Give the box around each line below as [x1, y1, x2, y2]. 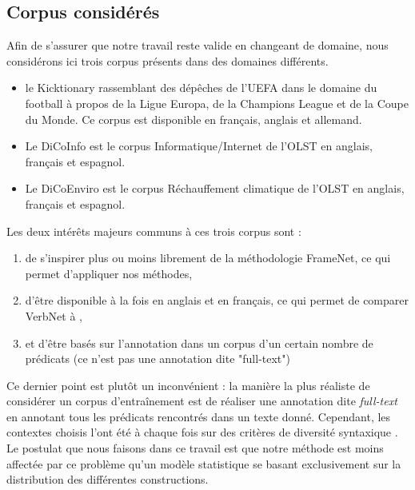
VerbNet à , [25, 307, 83, 324]
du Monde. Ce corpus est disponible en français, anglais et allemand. [25, 110, 362, 127]
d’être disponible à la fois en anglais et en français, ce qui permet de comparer [25, 292, 409, 309]
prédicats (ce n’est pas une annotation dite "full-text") [25, 350, 290, 367]
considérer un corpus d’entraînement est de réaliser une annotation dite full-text [6, 392, 397, 409]
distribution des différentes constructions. [6, 471, 209, 488]
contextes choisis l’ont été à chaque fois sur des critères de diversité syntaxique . [6, 424, 398, 440]
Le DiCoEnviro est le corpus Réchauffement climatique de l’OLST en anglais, [25, 180, 405, 197]
